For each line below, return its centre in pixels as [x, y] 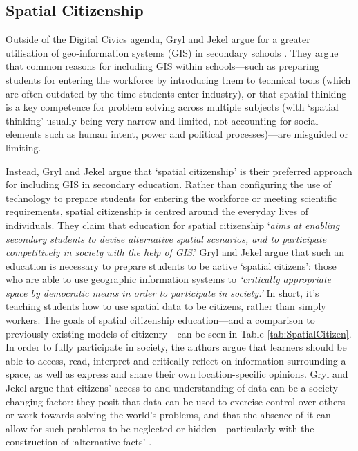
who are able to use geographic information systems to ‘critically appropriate [168, 279]
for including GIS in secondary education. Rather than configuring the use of [169, 184]
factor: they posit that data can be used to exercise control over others [196, 401]
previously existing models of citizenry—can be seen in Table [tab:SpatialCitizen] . [179, 333]
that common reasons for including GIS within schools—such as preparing [162, 66]
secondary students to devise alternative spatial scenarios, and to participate [166, 238]
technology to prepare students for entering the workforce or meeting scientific [171, 197]
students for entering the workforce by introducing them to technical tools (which [178, 79]
